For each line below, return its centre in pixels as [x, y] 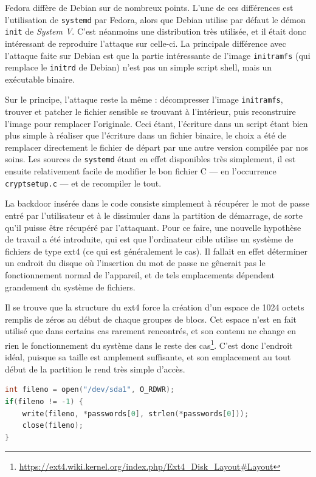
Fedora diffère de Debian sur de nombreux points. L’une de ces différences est [149, 7]
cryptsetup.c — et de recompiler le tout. [83, 183]
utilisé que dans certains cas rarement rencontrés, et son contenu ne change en [150, 331]
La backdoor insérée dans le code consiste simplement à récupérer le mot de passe [157, 203]
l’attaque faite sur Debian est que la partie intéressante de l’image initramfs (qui [158, 55]
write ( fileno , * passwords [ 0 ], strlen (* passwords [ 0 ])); [136, 414]
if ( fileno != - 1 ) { [44, 401]
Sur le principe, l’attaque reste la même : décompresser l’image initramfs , [144, 99]
